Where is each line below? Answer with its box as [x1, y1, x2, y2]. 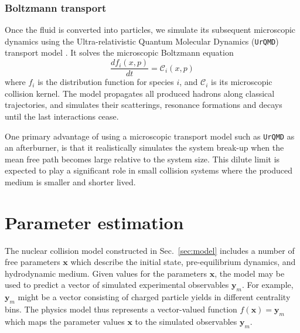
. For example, [241, 278, 294, 291]
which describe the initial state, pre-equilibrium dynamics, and [70, 256, 296, 268]
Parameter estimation [5, 210, 184, 234]
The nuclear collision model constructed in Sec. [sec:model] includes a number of [5, 244, 295, 256]
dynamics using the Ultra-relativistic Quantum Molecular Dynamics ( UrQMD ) [5, 35, 279, 47]
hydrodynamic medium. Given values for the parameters [5, 267, 207, 279]
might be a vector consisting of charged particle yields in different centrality [18, 291, 291, 303]
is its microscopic [211, 76, 272, 88]
